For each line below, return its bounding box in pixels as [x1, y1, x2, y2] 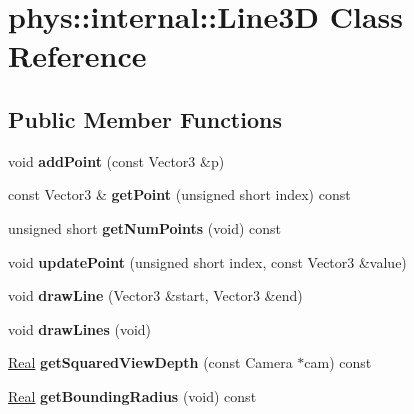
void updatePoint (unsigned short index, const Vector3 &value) [8, 251, 407, 272]
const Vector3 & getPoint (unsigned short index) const [8, 184, 351, 205]
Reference [8, 35, 147, 76]
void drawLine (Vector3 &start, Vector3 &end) [8, 285, 303, 306]
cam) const [304, 352, 372, 373]
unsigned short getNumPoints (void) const [8, 217, 282, 238]
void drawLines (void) [8, 318, 152, 339]
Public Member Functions [8, 103, 282, 134]
